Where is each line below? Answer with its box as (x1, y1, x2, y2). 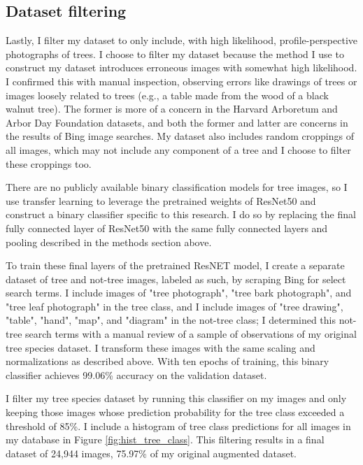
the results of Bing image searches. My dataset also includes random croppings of (6, 129, 354, 143)
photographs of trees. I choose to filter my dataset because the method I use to (6, 46, 344, 61)
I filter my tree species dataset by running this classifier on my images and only (6, 391, 347, 406)
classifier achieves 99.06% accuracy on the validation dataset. (6, 367, 267, 382)
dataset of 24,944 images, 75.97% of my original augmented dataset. (6, 445, 297, 460)
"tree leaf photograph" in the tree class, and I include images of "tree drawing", (6, 299, 343, 313)
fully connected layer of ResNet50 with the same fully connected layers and (6, 220, 328, 235)
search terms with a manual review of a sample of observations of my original (25, 327, 357, 341)
